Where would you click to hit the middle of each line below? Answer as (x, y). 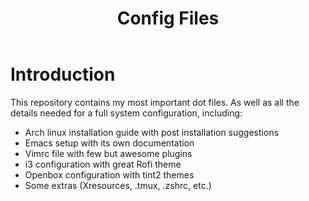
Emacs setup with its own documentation (109, 143)
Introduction (63, 74)
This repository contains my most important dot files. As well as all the (155, 102)
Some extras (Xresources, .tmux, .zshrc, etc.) (118, 185)
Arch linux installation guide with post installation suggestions (152, 132)
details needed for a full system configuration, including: (126, 113)
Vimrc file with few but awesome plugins (108, 153)
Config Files (168, 18)
